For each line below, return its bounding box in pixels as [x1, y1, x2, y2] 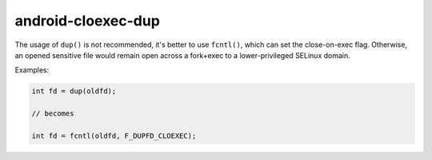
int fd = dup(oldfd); [31, 87, 117, 96]
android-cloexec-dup [14, 12, 160, 29]
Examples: [14, 65, 50, 75]
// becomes [31, 109, 74, 119]
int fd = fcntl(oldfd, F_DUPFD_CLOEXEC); [31, 131, 197, 140]
